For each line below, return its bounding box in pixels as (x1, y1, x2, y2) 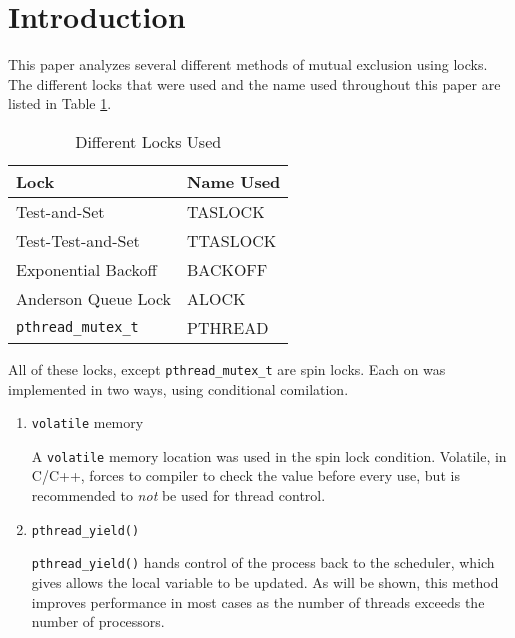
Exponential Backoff (16, 257, 157, 281)
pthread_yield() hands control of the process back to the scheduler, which (31, 552, 495, 573)
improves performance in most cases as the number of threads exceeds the (31, 591, 485, 612)
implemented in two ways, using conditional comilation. (8, 378, 349, 399)
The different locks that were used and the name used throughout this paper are (8, 73, 501, 94)
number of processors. (31, 611, 165, 632)
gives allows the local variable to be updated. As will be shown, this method (31, 571, 499, 592)
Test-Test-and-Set (16, 228, 140, 252)
